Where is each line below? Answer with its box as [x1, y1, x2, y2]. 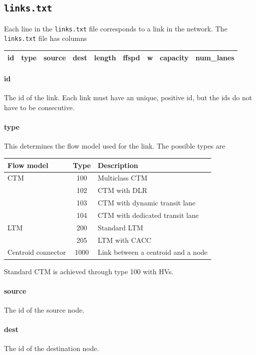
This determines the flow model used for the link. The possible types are [4, 141, 225, 151]
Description [98, 160, 138, 170]
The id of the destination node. [4, 343, 99, 354]
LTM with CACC [98, 234, 151, 245]
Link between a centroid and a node [98, 247, 208, 257]
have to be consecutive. [4, 102, 75, 113]
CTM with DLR [98, 185, 147, 195]
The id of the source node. [4, 304, 85, 315]
